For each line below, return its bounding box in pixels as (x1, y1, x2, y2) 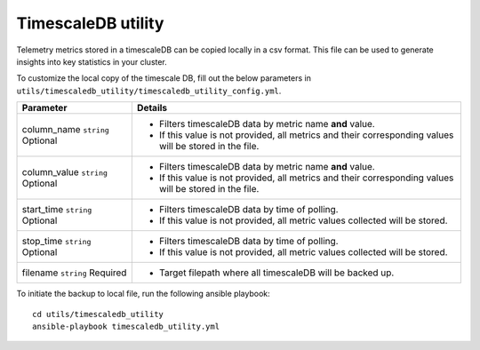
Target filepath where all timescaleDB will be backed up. (158, 266, 395, 279)
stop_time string (21, 235, 92, 248)
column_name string (21, 123, 110, 136)
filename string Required (21, 266, 127, 279)
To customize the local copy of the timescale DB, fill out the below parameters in (16, 73, 311, 84)
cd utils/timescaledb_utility (32, 309, 164, 319)
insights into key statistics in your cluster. (16, 56, 168, 67)
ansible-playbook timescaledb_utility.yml (32, 321, 220, 331)
